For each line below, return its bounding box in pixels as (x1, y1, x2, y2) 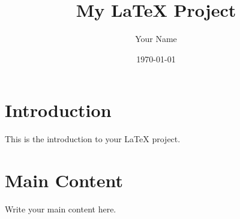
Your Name (135, 32, 177, 45)
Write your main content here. (5, 202, 116, 215)
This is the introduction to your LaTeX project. (5, 133, 181, 145)
